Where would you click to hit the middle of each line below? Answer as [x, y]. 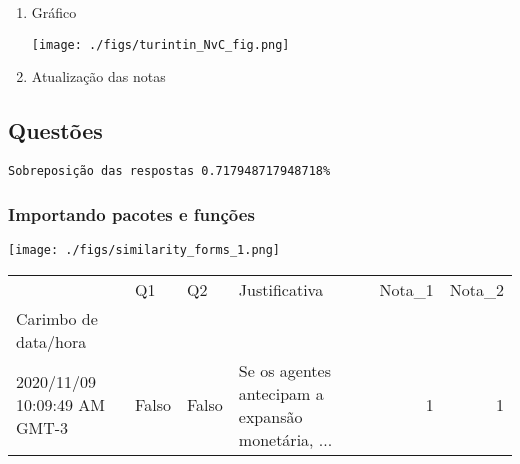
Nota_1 [406, 289]
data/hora [51, 341]
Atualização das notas [98, 76]
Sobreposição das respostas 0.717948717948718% [169, 171]
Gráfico [54, 12]
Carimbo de [57, 318]
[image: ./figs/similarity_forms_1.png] [144, 249]
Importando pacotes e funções [131, 213]
